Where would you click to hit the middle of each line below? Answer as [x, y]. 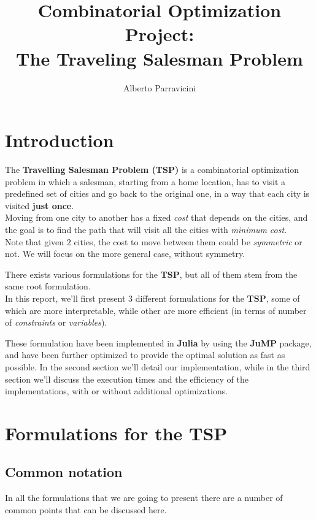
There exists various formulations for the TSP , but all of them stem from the [151, 274]
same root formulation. [48, 286]
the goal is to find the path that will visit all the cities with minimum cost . [146, 229]
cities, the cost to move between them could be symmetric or [188, 241]
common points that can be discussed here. [86, 509]
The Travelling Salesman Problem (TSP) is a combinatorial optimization [152, 170]
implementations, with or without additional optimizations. [117, 391]
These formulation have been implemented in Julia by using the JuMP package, [158, 342]
